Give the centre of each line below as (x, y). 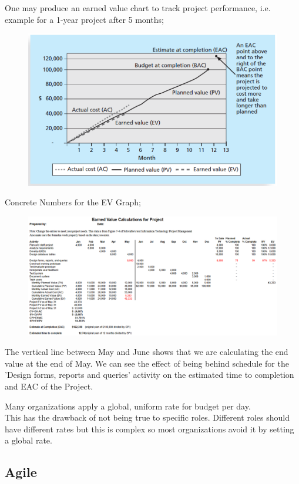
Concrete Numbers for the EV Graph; (73, 202)
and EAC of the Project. (49, 386)
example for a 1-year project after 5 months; (84, 19)
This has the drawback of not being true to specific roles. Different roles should (147, 417)
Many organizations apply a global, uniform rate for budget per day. (128, 406)
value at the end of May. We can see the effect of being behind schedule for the (147, 363)
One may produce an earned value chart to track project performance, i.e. (138, 8)
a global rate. (28, 440)
